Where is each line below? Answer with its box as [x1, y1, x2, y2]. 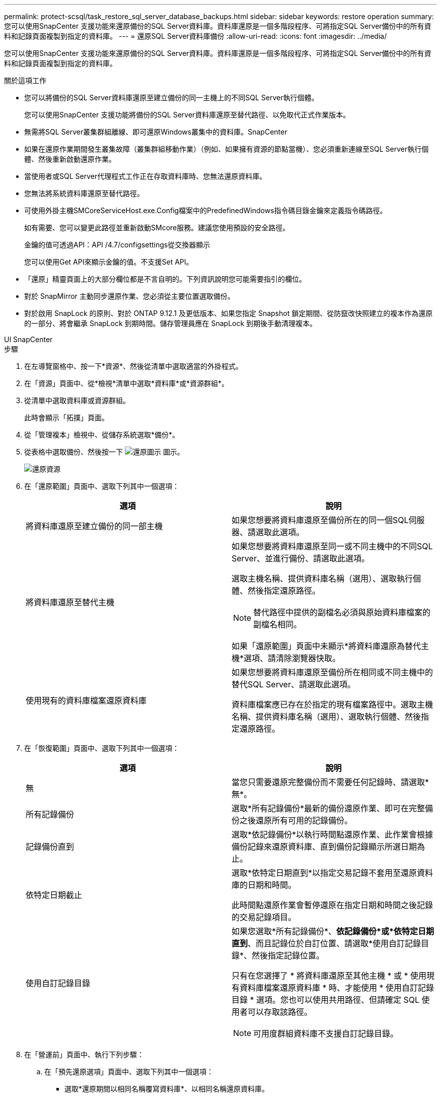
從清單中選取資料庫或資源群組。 [24, 396, 130, 405]
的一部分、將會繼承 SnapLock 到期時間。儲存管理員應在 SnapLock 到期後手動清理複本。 [24, 319, 317, 328]
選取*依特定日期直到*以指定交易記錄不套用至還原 [232, 868, 417, 878]
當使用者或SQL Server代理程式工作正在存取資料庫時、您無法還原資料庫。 [24, 172, 267, 180]
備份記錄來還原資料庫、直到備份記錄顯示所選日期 [232, 842, 417, 852]
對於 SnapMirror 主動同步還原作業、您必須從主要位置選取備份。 [24, 292, 235, 300]
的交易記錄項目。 [232, 912, 297, 922]
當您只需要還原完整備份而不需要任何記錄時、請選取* [232, 777, 429, 787]
